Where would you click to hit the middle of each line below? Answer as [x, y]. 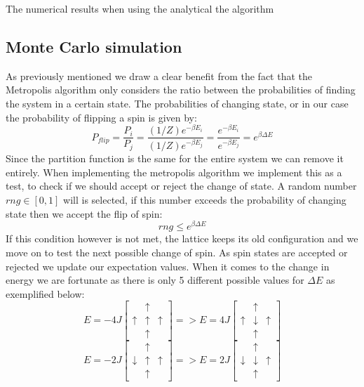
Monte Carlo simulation [94, 46]
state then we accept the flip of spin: [84, 213]
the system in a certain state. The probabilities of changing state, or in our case [177, 103]
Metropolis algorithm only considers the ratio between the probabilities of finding [181, 90]
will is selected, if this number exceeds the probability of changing [205, 200]
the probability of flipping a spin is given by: [101, 117]
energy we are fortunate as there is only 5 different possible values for [155, 280]
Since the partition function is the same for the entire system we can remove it [175, 158]
